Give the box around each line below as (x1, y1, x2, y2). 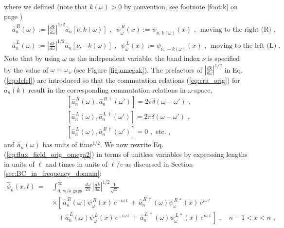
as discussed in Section (125, 158, 193, 169)
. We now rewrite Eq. (100, 139, 164, 150)
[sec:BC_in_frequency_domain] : (4, 168, 102, 178)
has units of (42, 139, 77, 150)
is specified (208, 53, 240, 63)
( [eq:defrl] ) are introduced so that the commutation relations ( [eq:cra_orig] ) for (4, 75, 240, 85)
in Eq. (224, 64, 243, 75)
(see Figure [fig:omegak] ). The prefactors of (73, 64, 202, 75)
